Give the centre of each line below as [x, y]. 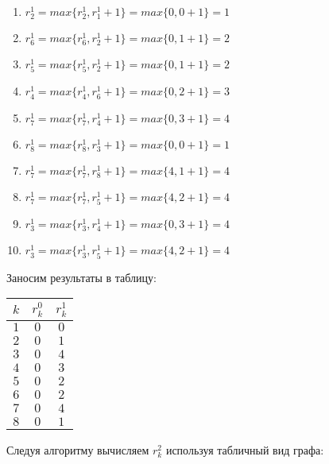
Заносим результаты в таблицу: [81, 277]
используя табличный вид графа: [245, 449]
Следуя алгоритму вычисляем [78, 449]
